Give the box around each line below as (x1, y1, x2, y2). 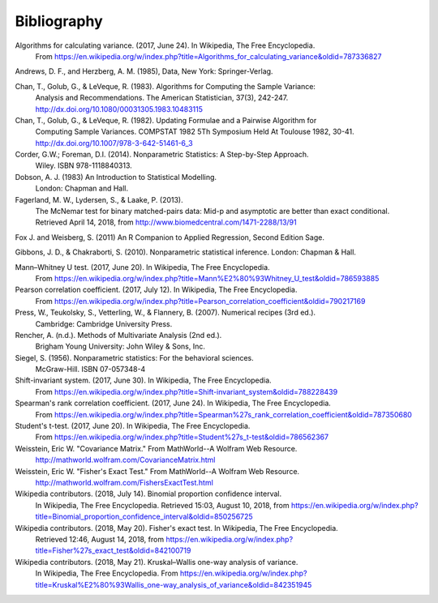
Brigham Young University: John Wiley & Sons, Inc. (35, 341, 206, 352)
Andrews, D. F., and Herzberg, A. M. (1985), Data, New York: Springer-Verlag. (15, 66, 273, 76)
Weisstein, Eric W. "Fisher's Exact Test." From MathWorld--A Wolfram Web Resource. (15, 466, 300, 476)
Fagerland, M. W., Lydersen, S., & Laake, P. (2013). (15, 195, 183, 204)
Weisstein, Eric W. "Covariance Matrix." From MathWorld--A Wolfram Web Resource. (15, 443, 298, 453)
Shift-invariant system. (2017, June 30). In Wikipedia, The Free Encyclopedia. (15, 375, 272, 385)
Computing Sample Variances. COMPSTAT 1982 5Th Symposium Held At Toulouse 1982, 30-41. (35, 126, 354, 137)
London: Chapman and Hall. (35, 183, 129, 194)
